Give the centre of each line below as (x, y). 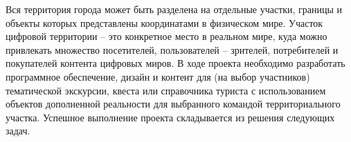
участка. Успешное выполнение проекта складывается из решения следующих (170, 117)
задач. (18, 131)
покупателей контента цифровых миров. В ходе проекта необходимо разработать (175, 63)
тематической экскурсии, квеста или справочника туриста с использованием (166, 90)
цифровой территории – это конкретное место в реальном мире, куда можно (166, 36)
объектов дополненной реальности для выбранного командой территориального (173, 104)
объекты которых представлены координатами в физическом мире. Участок (164, 22)
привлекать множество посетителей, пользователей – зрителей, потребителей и (172, 49)
